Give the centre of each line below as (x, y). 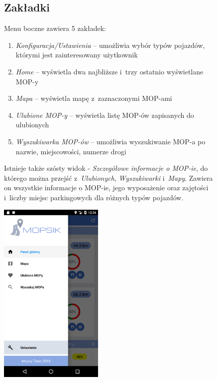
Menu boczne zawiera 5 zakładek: (55, 28)
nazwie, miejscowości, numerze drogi (71, 151)
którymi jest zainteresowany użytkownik (77, 55)
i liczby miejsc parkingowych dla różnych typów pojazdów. (94, 197)
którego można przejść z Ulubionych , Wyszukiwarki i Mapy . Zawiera (108, 178)
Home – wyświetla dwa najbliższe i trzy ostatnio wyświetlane (109, 71)
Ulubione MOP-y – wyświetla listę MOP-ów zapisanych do (105, 115)
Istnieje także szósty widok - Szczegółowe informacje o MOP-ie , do (106, 168)
